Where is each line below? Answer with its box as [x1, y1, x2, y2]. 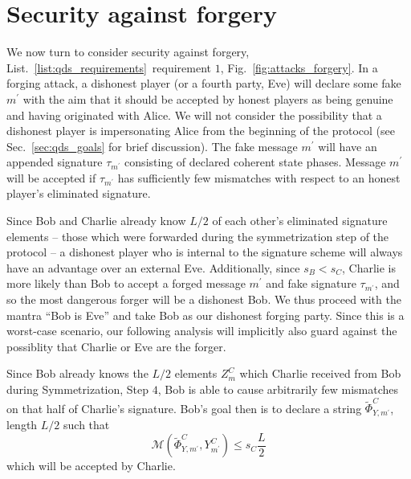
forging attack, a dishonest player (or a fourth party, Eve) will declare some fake [6, 75, 401, 92]
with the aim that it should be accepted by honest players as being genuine [22, 90, 393, 107]
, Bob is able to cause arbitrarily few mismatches [157, 381, 398, 397]
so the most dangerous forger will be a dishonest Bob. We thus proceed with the [6, 291, 401, 308]
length [6, 416, 38, 433]
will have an [318, 137, 377, 154]
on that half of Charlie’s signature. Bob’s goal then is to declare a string [6, 399, 362, 416]
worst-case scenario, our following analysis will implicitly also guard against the [6, 322, 397, 339]
